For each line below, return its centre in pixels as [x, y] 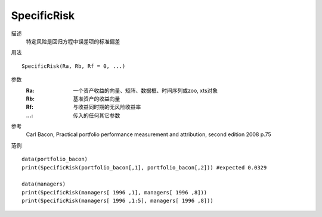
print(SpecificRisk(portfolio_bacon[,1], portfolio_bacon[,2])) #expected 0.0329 [144, 167]
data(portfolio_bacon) [55, 159]
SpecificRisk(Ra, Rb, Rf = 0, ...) [74, 66]
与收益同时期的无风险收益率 [107, 107]
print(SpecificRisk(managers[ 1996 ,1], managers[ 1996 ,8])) [114, 192]
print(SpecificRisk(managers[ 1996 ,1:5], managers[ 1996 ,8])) [118, 201]
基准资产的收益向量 [97, 99]
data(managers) [44, 184]
